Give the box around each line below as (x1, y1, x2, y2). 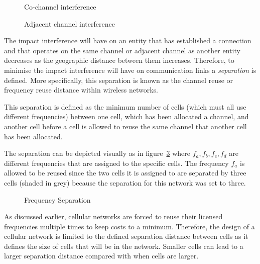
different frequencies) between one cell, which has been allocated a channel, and (4, 111, 249, 122)
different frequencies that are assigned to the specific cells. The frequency (4, 157, 229, 168)
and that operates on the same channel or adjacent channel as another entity (4, 45, 240, 55)
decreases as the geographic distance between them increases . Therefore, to (4, 55, 234, 65)
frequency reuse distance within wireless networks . (4, 84, 158, 95)
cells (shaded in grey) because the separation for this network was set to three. (4, 177, 246, 188)
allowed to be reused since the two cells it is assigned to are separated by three (4, 167, 246, 178)
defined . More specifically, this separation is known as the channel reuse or (4, 74, 233, 85)
